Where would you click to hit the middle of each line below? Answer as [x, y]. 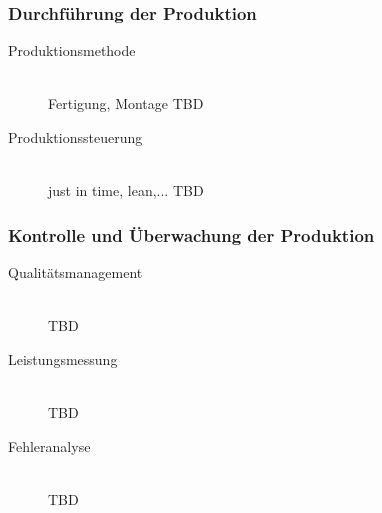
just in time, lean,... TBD [126, 190]
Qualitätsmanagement [75, 272]
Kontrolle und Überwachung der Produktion [191, 234]
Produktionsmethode [72, 50]
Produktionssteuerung [75, 137]
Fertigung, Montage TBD [126, 103]
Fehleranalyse [49, 445]
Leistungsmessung [63, 358]
